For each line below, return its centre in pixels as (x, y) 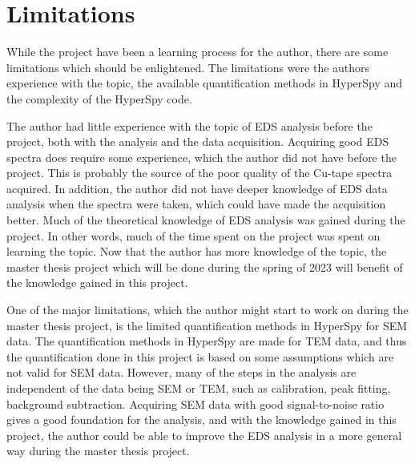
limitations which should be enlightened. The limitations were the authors (188, 67)
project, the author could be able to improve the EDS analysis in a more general (204, 435)
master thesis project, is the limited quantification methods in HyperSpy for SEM (207, 325)
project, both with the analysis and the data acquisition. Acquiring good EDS (198, 141)
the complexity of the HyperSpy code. (99, 98)
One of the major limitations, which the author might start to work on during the (207, 310)
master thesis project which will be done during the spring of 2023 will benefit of (205, 266)
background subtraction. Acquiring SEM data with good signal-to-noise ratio (195, 403)
